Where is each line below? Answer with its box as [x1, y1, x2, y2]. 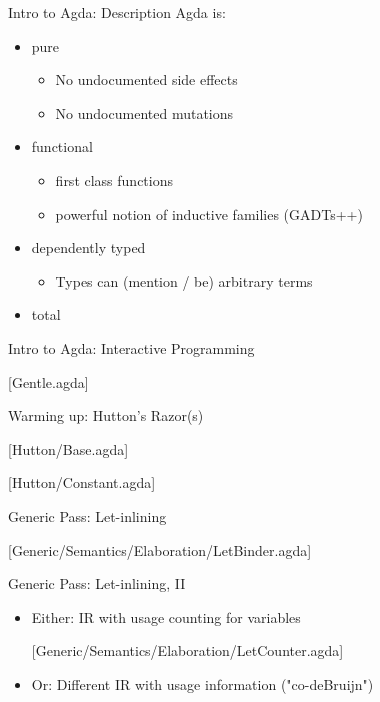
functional [31, 136, 93, 157]
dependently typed [31, 237, 146, 258]
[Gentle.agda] [8, 371, 89, 392]
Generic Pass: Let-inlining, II [8, 573, 186, 594]
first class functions [55, 169, 173, 190]
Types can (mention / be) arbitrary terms [55, 270, 313, 291]
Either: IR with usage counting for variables [31, 606, 301, 627]
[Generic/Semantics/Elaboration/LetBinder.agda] [8, 539, 312, 560]
